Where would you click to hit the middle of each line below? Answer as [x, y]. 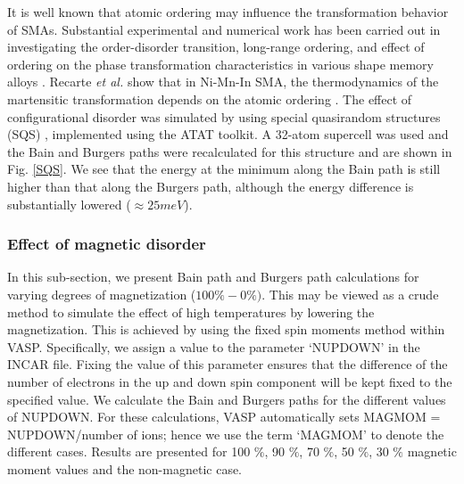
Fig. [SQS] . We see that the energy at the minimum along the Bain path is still [224, 169]
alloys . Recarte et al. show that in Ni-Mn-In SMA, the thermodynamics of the [223, 82]
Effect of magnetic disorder [107, 244]
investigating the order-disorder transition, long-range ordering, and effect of [216, 47]
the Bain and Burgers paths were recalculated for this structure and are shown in [230, 151]
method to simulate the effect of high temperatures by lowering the [191, 312]
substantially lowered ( [69, 204]
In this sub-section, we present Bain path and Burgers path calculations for [213, 277]
